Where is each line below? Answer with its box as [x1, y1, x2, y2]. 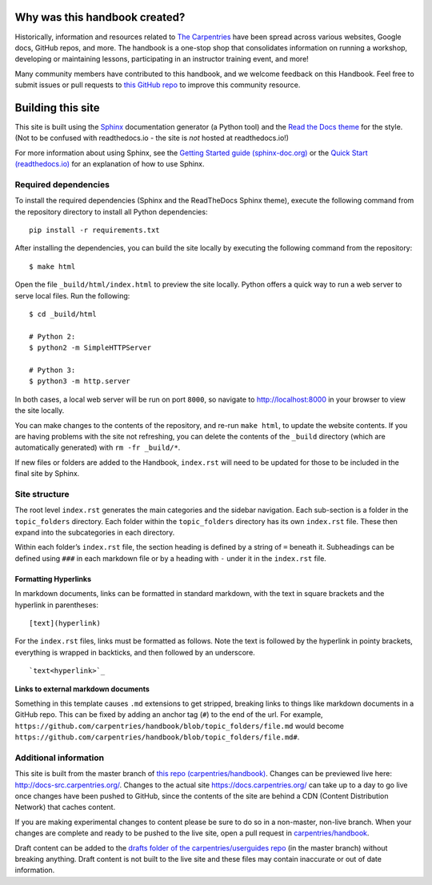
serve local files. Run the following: [14, 290, 130, 300]
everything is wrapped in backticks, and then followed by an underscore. [14, 647, 255, 657]
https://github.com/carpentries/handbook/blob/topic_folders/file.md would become [14, 721, 344, 731]
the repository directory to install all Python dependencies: [14, 206, 208, 216]
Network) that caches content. [14, 803, 116, 812]
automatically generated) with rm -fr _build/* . [14, 442, 181, 452]
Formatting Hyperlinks [14, 574, 92, 583]
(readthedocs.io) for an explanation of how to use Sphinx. [14, 159, 205, 169]
